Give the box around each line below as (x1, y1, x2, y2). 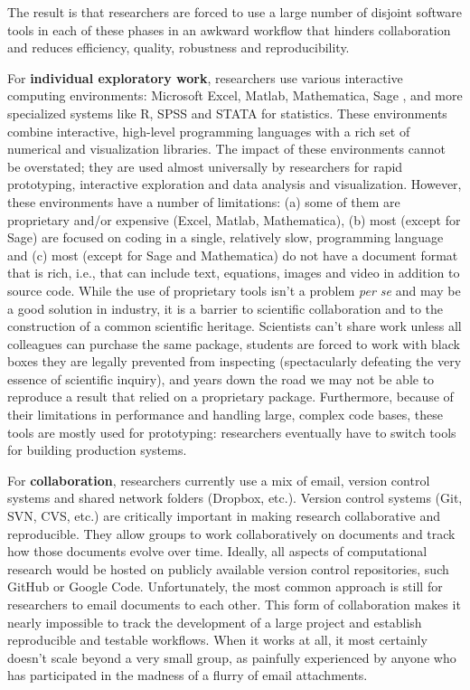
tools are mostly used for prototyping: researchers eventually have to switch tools (7, 422, 456, 441)
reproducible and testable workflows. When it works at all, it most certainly (7, 630, 428, 649)
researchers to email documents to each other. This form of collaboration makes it (7, 595, 461, 613)
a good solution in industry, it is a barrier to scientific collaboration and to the (7, 298, 444, 317)
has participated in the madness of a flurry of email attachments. (7, 666, 368, 685)
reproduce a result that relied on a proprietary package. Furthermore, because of (7, 387, 454, 406)
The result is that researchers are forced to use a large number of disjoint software (7, 3, 462, 21)
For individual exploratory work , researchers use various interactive (7, 68, 403, 87)
